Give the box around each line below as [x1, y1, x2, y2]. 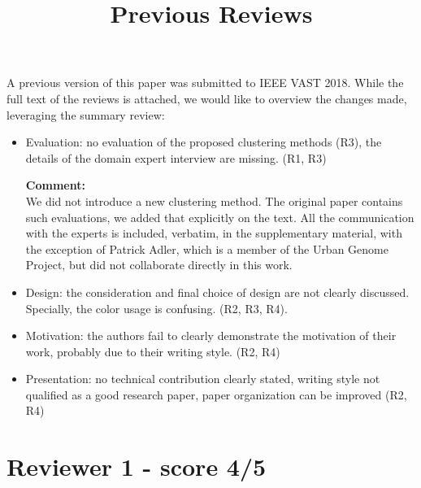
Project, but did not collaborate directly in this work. [25, 256, 293, 273]
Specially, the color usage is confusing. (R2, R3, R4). [25, 299, 288, 316]
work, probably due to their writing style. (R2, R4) [25, 342, 280, 359]
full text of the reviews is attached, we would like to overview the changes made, [7, 89, 407, 107]
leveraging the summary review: [7, 106, 165, 123]
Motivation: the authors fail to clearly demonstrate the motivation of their [25, 327, 397, 344]
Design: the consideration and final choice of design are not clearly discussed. [25, 283, 410, 300]
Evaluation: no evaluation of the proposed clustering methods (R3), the [25, 133, 382, 150]
